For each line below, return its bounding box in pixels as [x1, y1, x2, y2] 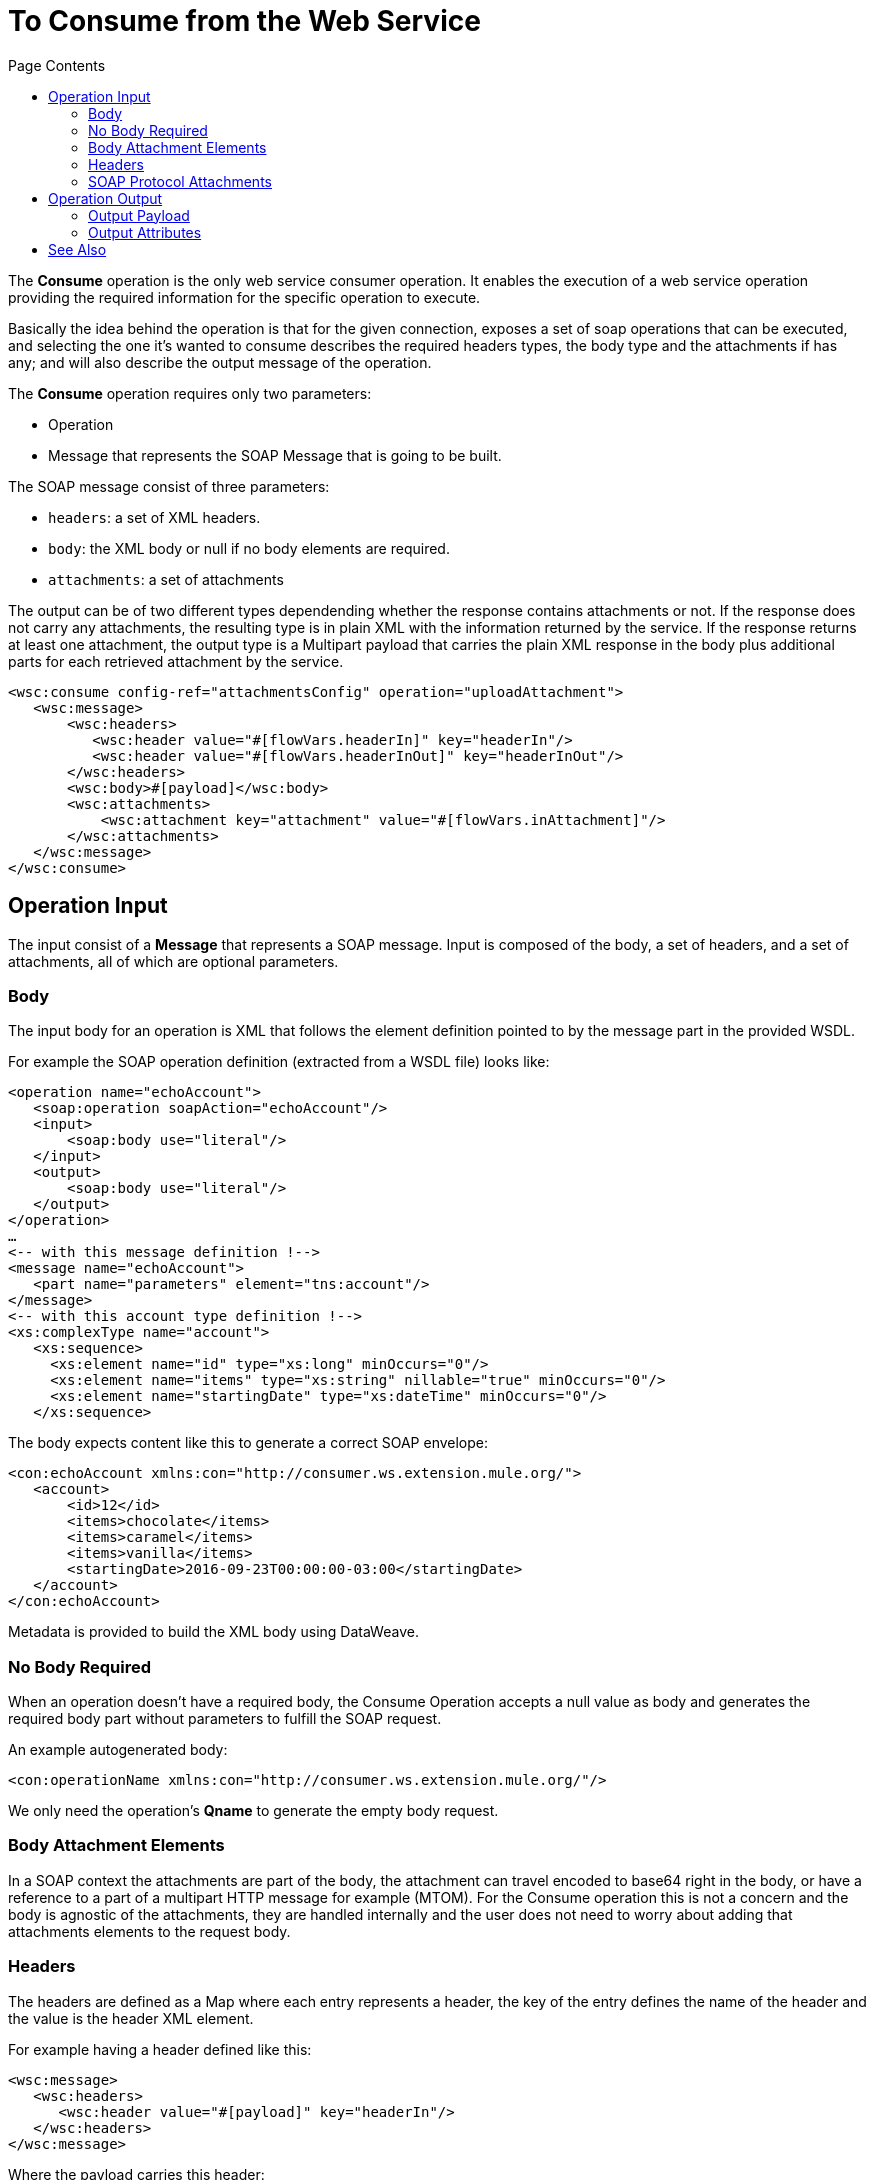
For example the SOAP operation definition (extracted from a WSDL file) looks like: [8, 1053, 550, 1071]
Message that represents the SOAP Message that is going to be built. [48, 446, 502, 464]
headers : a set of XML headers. [48, 508, 261, 526]
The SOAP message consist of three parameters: [8, 477, 330, 495]
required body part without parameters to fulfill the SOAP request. [8, 1710, 442, 1728]
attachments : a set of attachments [48, 570, 284, 588]
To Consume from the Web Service [8, 4, 481, 38]
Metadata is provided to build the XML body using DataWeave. [8, 1623, 419, 1641]
